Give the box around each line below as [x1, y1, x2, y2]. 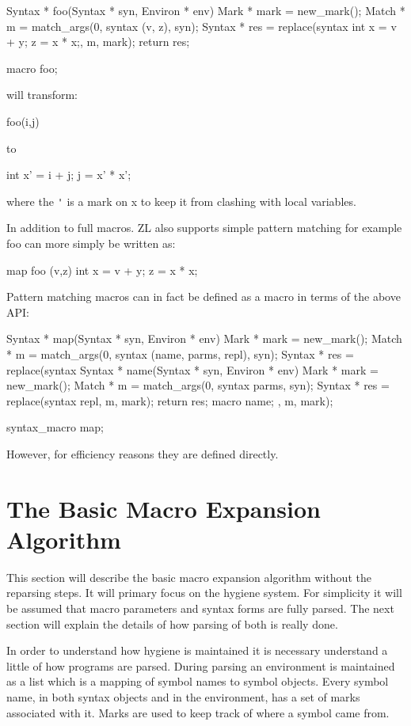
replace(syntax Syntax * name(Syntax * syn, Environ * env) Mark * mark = [6, 361, 379, 378]
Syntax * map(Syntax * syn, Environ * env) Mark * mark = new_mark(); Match [6, 330, 402, 347]
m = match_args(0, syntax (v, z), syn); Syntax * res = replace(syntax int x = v [6, 17, 397, 34]
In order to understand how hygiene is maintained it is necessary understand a [6, 642, 388, 659]
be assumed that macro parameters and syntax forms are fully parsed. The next [6, 600, 394, 617]
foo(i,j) [6, 112, 40, 129]
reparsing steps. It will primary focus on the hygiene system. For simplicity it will [6, 584, 402, 601]
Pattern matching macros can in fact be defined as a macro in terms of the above [6, 288, 401, 305]
